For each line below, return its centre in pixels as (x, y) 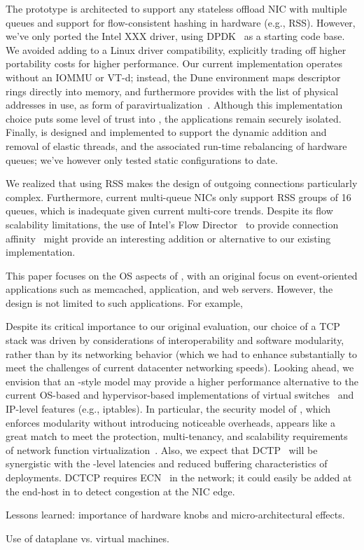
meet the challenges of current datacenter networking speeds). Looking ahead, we (180, 367)
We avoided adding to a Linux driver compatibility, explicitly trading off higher (176, 49)
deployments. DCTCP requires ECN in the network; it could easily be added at (179, 477)
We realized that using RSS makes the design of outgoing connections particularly (182, 183)
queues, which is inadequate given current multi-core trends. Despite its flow (169, 211)
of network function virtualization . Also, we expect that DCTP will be (162, 449)
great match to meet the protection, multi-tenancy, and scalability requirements (177, 436)
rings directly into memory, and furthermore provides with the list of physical (172, 91)
